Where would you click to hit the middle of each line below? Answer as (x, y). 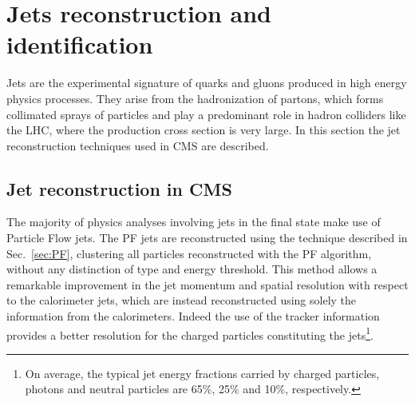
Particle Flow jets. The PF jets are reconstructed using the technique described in (207, 238)
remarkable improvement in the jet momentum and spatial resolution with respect (207, 284)
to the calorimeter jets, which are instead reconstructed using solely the (182, 300)
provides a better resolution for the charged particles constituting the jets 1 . (190, 333)
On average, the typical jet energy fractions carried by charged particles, (202, 373)
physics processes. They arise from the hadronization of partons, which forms (195, 98)
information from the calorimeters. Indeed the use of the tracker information (193, 316)
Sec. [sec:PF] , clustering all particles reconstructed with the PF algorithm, (189, 253)
